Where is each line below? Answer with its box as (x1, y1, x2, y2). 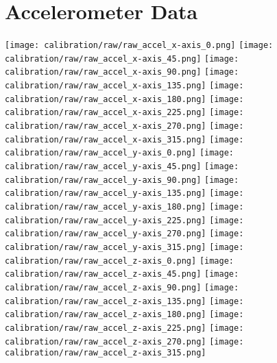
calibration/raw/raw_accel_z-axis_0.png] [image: (5, 255, 234, 266)
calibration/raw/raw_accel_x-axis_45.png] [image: (5, 53, 239, 64)
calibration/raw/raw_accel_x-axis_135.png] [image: (5, 81, 244, 91)
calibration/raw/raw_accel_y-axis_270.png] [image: (5, 229, 244, 239)
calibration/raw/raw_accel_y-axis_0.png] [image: (5, 148, 234, 158)
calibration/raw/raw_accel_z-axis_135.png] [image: (5, 296, 244, 306)
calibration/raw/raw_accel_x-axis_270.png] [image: (5, 121, 244, 132)
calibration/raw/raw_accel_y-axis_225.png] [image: (5, 215, 244, 225)
